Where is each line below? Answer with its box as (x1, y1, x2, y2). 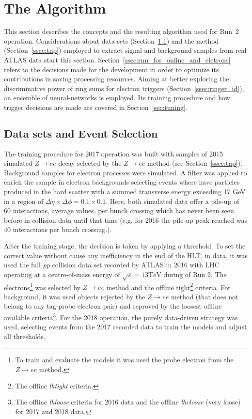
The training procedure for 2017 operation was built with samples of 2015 (4, 148, 223, 158)
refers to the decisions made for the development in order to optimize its (4, 64, 219, 74)
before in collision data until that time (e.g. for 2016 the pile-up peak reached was (4, 215, 247, 225)
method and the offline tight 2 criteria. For (106, 280, 231, 292)
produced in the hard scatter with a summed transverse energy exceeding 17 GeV (4, 186, 246, 197)
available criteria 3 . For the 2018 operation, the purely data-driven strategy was (4, 311, 238, 322)
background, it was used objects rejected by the (4, 291, 145, 301)
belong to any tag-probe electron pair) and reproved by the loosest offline (4, 301, 222, 311)
